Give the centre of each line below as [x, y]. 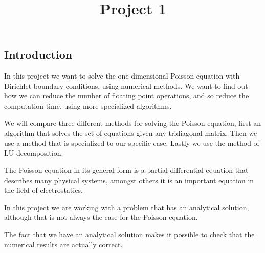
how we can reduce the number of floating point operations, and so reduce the [127, 96]
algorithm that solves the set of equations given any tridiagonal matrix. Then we [131, 133]
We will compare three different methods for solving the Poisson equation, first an [133, 123]
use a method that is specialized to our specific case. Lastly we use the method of [132, 143]
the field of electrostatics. [43, 190]
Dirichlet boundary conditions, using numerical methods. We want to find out [126, 85]
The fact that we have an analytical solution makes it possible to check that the [129, 234]
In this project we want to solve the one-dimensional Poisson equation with [122, 76]
